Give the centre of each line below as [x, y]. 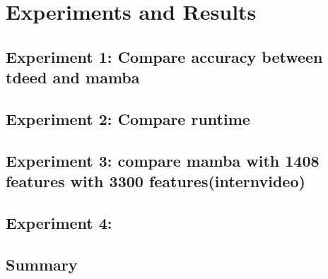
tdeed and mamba [73, 77]
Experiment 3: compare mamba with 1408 [163, 160]
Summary [42, 264]
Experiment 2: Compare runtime [128, 118]
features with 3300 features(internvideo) [156, 181]
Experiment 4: [59, 222]
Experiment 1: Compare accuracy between [164, 56]
